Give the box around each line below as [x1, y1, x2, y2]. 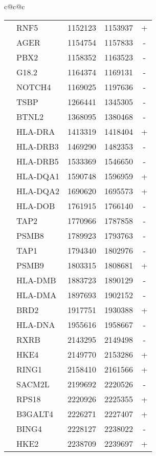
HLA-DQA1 [16, 170, 60, 182]
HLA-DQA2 [16, 184, 60, 197]
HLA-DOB [16, 199, 55, 212]
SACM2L [16, 378, 50, 390]
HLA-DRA [16, 125, 55, 137]
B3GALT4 [16, 407, 54, 420]
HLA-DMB [16, 274, 56, 286]
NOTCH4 [16, 80, 51, 93]
